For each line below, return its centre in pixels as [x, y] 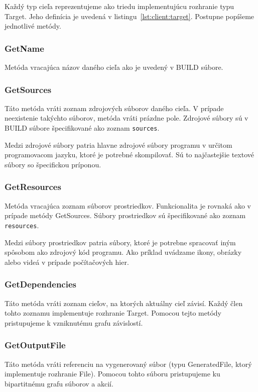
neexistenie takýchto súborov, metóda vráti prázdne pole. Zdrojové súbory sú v [126, 118]
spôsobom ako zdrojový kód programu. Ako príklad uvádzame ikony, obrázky [123, 252]
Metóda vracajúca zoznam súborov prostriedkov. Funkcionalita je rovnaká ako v [128, 205]
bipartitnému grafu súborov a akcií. [59, 383]
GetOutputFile [35, 345]
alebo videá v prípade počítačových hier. [67, 262]
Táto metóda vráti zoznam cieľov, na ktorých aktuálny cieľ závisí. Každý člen [124, 303]
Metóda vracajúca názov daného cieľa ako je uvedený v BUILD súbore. [114, 67]
